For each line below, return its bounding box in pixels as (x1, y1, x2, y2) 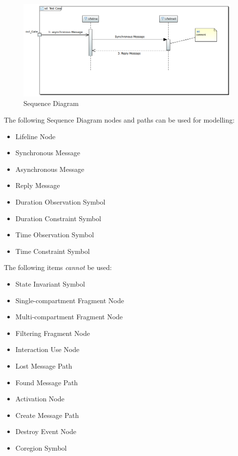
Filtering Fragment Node (15, 328, 90, 338)
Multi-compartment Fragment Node (15, 311, 123, 322)
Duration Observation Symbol (15, 197, 106, 207)
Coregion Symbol (15, 442, 67, 453)
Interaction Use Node (15, 344, 80, 354)
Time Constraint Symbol (15, 246, 90, 256)
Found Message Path (15, 377, 78, 387)
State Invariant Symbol (15, 279, 85, 289)
